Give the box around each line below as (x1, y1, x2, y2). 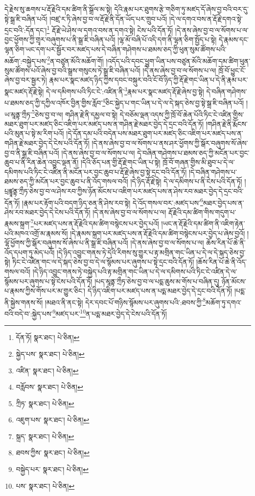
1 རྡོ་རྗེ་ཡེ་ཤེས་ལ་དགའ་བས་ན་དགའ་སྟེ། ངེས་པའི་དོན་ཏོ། (46, 24, 173, 35)
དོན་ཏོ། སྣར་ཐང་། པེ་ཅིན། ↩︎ (16, 332, 80, 342)
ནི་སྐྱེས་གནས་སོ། (4, 297, 43, 307)
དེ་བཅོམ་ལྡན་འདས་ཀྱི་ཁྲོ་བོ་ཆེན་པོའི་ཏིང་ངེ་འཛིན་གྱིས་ (119, 109, 244, 119)
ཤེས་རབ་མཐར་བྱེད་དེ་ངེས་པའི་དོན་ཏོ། (4, 207, 91, 217)
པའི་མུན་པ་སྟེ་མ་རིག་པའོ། (4, 128, 64, 138)
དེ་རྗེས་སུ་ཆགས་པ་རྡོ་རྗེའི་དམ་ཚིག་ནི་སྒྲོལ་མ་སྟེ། (4, 4, 112, 14)
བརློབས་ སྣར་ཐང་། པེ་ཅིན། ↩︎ (16, 382, 83, 392)
